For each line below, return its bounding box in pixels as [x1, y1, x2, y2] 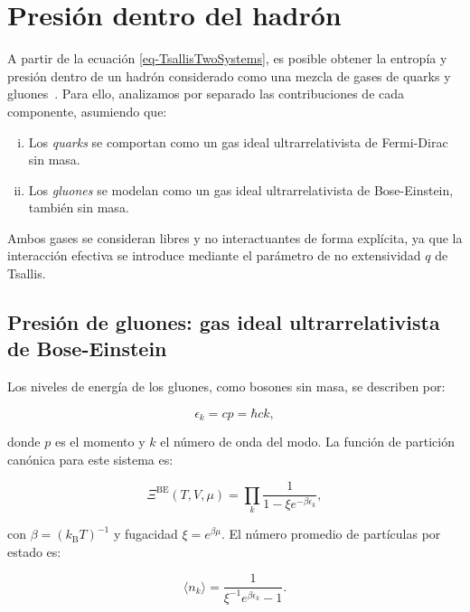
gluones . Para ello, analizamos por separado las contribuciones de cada [7, 84, 405, 103]
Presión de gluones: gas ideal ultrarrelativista [7, 308, 440, 336]
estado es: [7, 541, 61, 560]
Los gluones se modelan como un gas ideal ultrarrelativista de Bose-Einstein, [28, 180, 454, 199]
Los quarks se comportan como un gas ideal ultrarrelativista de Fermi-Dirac [28, 132, 448, 151]
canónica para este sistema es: [7, 449, 174, 468]
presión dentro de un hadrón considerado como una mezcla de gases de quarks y [7, 66, 451, 85]
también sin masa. [28, 198, 129, 217]
